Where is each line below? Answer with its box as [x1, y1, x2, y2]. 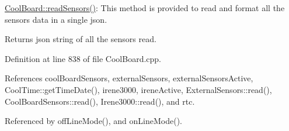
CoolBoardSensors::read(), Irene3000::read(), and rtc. [5, 95, 195, 107]
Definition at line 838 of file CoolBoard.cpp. [5, 52, 162, 64]
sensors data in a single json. [5, 13, 107, 25]
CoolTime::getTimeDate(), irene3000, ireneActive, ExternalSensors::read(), [5, 83, 272, 95]
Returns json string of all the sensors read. [5, 33, 156, 45]
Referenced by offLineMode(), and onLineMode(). [5, 115, 182, 127]
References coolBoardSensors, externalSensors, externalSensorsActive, [5, 72, 253, 84]
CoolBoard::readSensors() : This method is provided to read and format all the [5, 2, 285, 13]
